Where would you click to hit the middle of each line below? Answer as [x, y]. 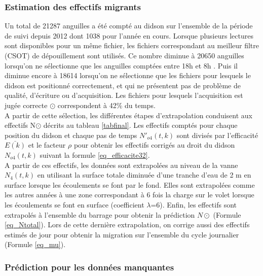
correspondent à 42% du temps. [106, 105]
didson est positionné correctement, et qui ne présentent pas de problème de [123, 85]
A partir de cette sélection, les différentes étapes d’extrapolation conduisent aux [128, 115]
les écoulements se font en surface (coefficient [74, 204]
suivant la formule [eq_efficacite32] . [95, 154]
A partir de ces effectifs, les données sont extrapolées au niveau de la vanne [121, 165]
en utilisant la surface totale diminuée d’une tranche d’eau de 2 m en [144, 175]
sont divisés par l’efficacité [217, 135]
